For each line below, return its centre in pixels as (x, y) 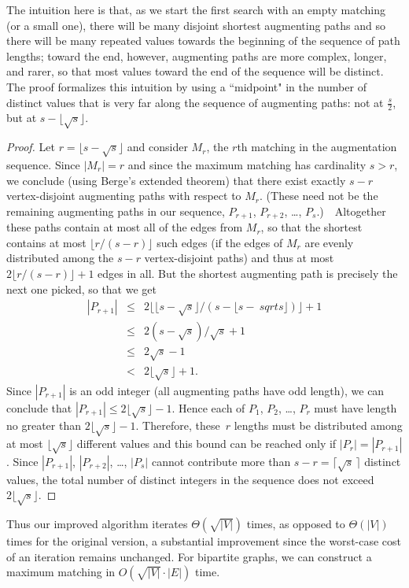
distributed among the (60, 258)
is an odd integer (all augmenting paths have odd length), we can (227, 390)
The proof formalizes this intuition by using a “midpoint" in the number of (186, 86)
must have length (356, 407)
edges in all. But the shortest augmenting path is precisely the (248, 273)
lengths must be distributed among (318, 425)
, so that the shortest (311, 227)
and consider (157, 147)
